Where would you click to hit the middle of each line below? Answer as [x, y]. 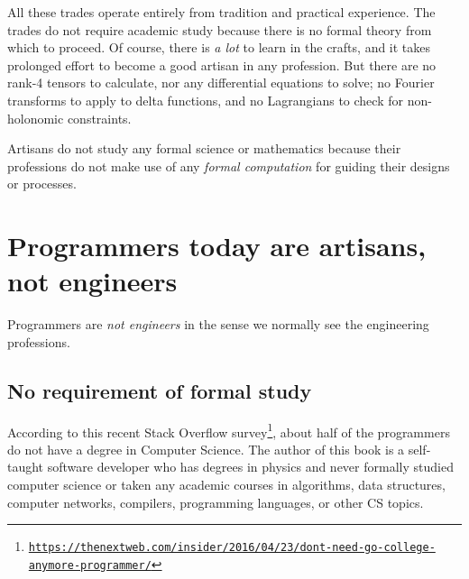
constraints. [99, 118]
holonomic [36, 118]
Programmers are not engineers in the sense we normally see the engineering [218, 324]
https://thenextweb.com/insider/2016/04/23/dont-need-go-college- [232, 548]
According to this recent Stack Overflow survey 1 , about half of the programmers [229, 430]
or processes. [42, 184]
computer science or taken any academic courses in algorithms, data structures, [226, 485]
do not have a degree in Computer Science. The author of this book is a [206, 449]
